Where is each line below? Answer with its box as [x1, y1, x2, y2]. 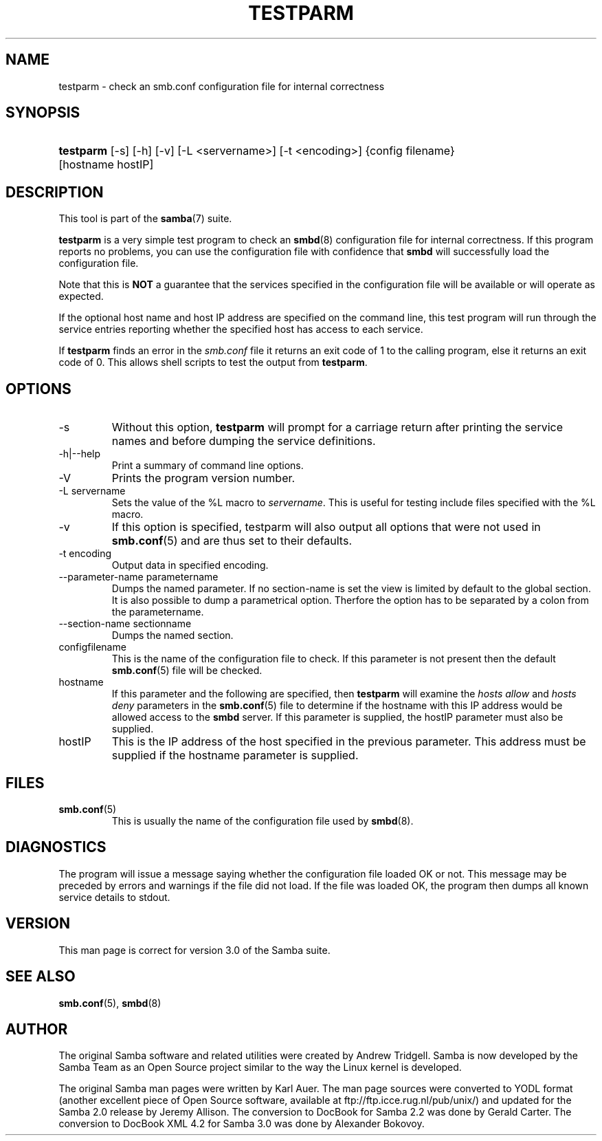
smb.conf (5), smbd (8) [58, 997, 161, 1009]
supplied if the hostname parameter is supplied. [111, 748, 359, 763]
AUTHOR [5, 1020, 68, 1038]
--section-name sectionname [58, 618, 192, 630]
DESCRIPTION [5, 183, 104, 201]
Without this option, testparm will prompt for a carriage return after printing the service [111, 420, 563, 435]
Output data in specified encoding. [111, 559, 269, 572]
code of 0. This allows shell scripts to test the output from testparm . [58, 356, 368, 369]
